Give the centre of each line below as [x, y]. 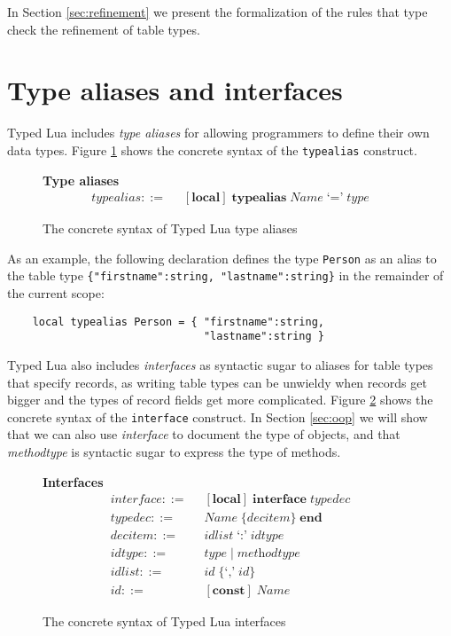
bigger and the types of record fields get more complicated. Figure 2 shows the [220, 400]
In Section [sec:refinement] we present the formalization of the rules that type [218, 12]
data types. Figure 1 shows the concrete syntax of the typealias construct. [212, 149]
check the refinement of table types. [104, 29]
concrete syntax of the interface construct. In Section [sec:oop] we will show [218, 416]
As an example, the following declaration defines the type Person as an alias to [222, 258]
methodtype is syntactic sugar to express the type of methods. [174, 452]
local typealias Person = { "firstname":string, [178, 322]
